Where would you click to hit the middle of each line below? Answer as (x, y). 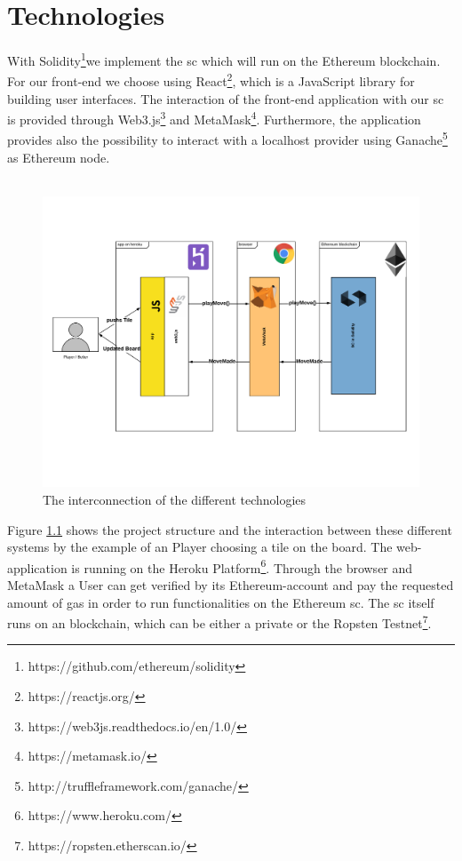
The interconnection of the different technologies (175, 500)
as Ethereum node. (59, 157)
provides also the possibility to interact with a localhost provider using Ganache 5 (227, 139)
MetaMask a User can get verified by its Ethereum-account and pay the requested (231, 585)
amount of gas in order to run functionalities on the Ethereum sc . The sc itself (221, 602)
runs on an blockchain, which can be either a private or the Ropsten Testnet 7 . (219, 622)
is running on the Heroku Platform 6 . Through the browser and (242, 566)
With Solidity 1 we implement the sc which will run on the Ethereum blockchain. (224, 59)
